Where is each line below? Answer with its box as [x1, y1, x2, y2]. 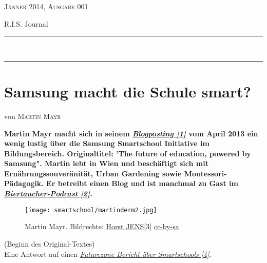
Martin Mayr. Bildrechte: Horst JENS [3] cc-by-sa [25, 221, 179, 232]
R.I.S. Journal [4, 18, 48, 29]
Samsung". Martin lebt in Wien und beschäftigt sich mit [4, 158, 208, 169]
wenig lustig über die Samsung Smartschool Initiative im [4, 138, 209, 149]
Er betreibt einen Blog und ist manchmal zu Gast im [46, 178, 238, 189]
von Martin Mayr [4, 110, 61, 121]
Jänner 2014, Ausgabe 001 [4, 1, 88, 11]
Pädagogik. [4, 178, 44, 189]
